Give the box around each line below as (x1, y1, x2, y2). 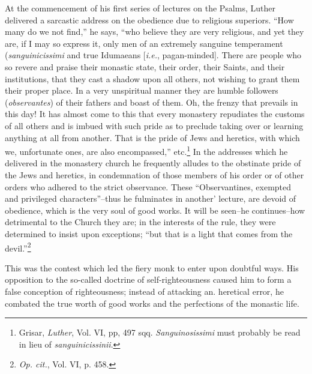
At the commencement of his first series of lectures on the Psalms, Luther (5, 2, 275, 14)
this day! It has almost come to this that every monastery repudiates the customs (5, 107, 305, 120)
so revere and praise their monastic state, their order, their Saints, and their (5, 60, 285, 73)
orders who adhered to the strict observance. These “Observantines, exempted (5, 180, 292, 193)
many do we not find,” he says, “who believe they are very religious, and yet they (5, 25, 304, 38)
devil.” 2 (5, 240, 31, 254)
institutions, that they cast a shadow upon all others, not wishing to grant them (5, 72, 300, 85)
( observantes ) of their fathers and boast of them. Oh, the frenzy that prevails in (5, 95, 298, 108)
